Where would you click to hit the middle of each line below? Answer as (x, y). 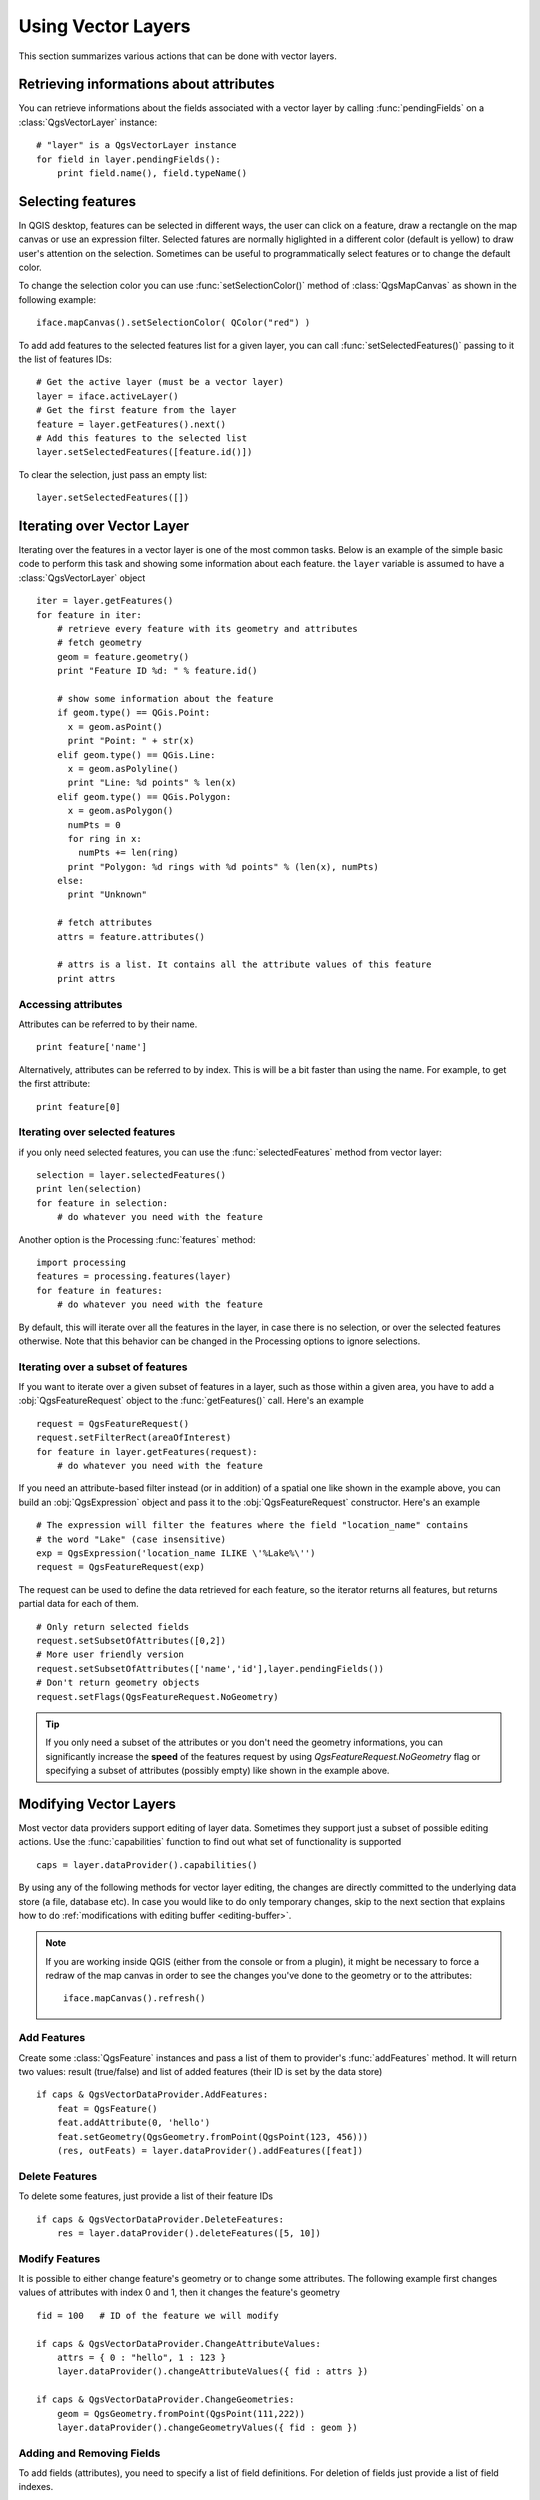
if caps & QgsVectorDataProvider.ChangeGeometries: (165, 2399)
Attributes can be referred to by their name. (108, 1024)
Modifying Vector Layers (97, 1803)
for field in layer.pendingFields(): (129, 159)
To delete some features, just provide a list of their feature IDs (146, 2196)
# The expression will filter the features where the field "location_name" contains (252, 1525)
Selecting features (77, 201)
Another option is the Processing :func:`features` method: (137, 1239)
